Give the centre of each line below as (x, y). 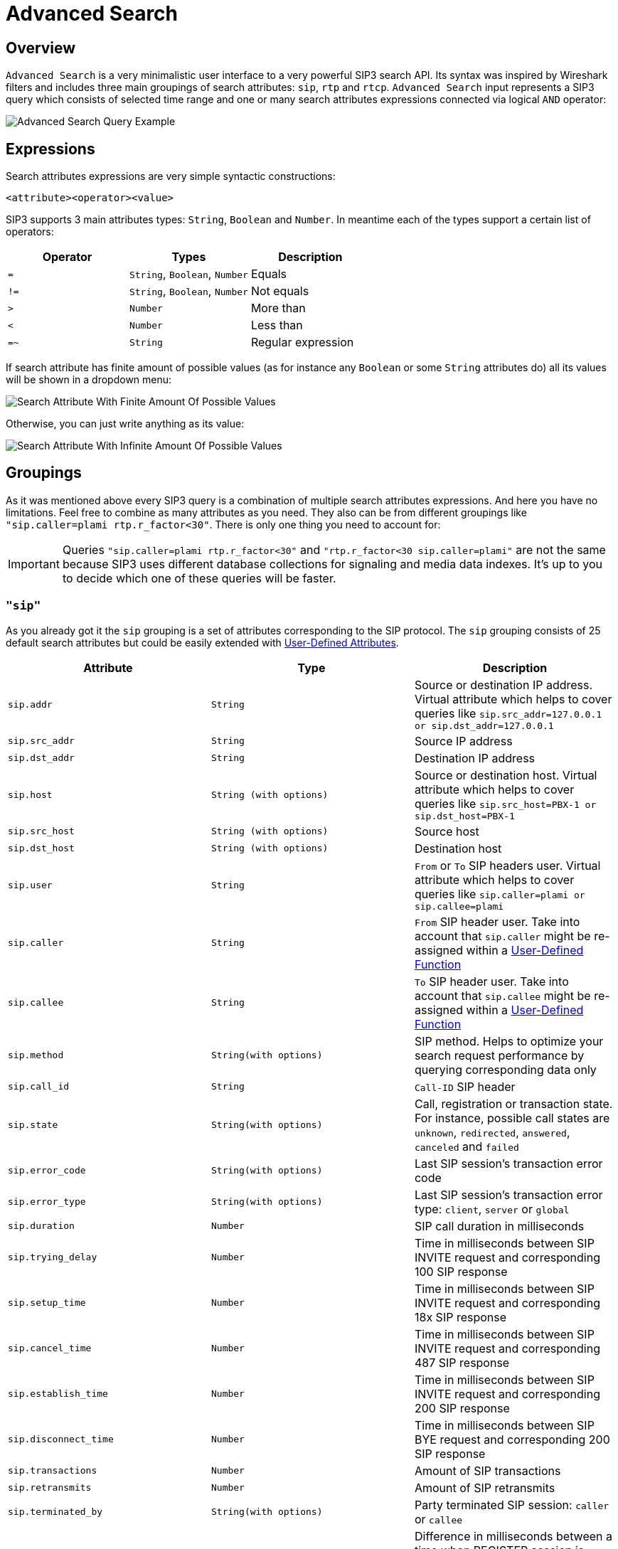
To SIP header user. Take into (491, 981)
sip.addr (30, 704)
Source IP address (463, 741)
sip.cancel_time (50, 1348)
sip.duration (41, 1226)
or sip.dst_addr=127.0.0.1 (484, 725)
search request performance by (499, 1055)
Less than (277, 325)
